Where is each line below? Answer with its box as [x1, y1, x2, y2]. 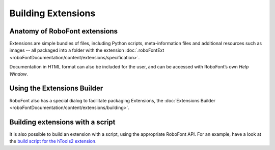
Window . [9, 71, 28, 77]
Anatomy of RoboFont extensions [9, 27, 118, 35]
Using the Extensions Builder [9, 84, 103, 93]
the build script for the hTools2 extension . [9, 138, 97, 144]
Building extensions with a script [9, 118, 116, 126]
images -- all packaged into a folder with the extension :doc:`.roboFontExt [9, 47, 164, 53]
